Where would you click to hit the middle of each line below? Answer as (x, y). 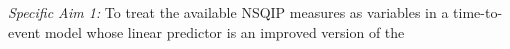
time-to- (478, 12)
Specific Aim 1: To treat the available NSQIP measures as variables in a (228, 12)
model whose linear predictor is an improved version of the (224, 31)
